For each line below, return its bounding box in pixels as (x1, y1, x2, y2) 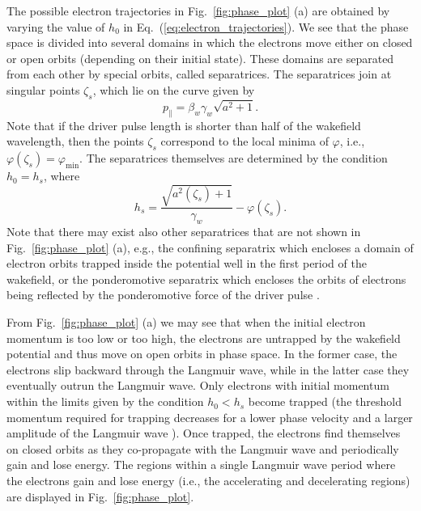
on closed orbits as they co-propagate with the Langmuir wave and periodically (6, 440, 399, 457)
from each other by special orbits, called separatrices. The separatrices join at (6, 65, 392, 82)
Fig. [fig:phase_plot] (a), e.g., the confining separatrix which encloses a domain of (6, 239, 414, 255)
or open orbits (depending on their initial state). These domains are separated (6, 49, 394, 66)
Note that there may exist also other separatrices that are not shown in (6, 223, 361, 240)
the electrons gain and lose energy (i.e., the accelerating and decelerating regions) (6, 472, 410, 489)
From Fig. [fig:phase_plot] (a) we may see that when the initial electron (6, 314, 366, 331)
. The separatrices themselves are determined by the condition (79, 150, 388, 167)
